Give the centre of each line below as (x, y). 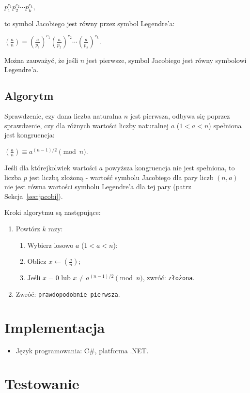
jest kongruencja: (30, 135)
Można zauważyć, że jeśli (41, 60)
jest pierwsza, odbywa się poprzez (180, 116)
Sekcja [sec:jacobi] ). (34, 196)
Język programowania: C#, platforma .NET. (82, 350)
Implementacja (55, 327)
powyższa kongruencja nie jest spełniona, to (170, 168)
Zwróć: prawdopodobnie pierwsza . (68, 294)
